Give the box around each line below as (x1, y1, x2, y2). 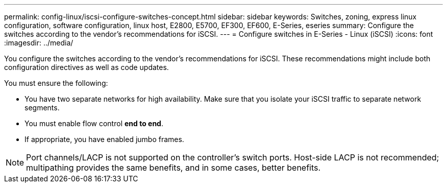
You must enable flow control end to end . (24, 119, 163, 128)
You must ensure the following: (4, 79, 108, 87)
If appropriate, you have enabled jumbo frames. (24, 135, 184, 144)
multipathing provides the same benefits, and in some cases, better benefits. (26, 162, 321, 173)
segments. (24, 103, 60, 112)
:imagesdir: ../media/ (4, 38, 73, 47)
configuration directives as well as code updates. (4, 63, 169, 72)
